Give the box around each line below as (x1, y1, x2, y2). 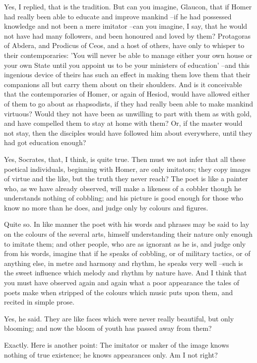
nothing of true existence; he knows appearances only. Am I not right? (4, 349, 218, 360)
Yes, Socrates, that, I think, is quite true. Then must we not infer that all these (4, 154, 246, 164)
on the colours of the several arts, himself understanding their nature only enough (4, 229, 253, 239)
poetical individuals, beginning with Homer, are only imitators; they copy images (4, 163, 251, 174)
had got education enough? (4, 137, 86, 148)
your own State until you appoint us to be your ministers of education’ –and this (4, 59, 250, 70)
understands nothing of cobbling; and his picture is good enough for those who (4, 193, 244, 203)
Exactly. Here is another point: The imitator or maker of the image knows (4, 340, 229, 350)
